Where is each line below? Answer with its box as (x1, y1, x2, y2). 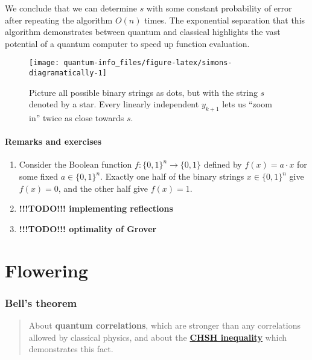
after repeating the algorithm (5, 13, 113, 26)
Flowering (5, 257, 88, 282)
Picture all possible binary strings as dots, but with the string (29, 86, 258, 98)
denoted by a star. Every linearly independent (29, 98, 199, 110)
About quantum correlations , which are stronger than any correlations (28, 319, 301, 332)
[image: (29, 58, 60, 68)
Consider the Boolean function (19, 158, 132, 171)
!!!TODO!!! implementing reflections (19, 202, 173, 215)
